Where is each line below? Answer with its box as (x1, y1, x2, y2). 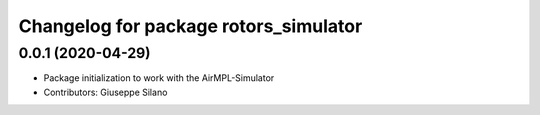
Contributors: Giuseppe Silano (43, 86, 168, 98)
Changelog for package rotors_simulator (18, 15, 363, 37)
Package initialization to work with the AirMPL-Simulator (43, 72, 275, 84)
